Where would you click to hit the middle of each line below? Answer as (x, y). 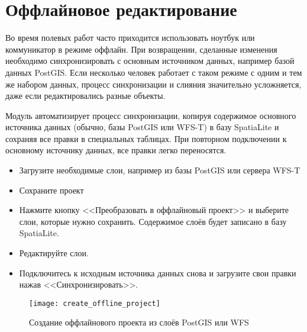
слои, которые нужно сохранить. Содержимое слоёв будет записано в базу (153, 221)
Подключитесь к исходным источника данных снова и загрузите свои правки (158, 273)
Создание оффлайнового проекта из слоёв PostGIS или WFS (139, 322)
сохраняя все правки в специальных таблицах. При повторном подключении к (146, 138)
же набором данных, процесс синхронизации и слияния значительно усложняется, (153, 84)
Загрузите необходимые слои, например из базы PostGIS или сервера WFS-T (160, 170)
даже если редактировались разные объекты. (85, 96)
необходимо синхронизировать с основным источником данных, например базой (150, 61)
